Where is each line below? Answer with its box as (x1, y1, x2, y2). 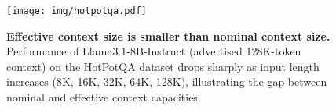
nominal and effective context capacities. (6, 89, 201, 105)
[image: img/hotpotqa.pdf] (6, 5, 147, 16)
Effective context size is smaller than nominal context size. (6, 27, 331, 44)
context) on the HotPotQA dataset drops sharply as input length (6, 58, 320, 74)
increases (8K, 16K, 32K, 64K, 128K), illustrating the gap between (6, 73, 327, 90)
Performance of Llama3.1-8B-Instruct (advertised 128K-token (6, 43, 301, 59)
